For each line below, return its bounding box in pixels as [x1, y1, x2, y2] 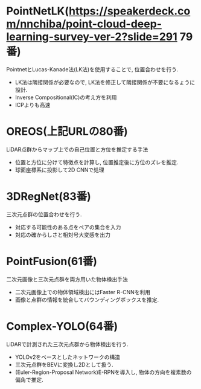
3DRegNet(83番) [6, 190, 92, 204]
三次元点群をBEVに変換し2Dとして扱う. [14, 361, 113, 368]
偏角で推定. [14, 376, 43, 383]
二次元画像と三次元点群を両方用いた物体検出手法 [6, 275, 128, 283]
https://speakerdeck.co [68, 4, 191, 18]
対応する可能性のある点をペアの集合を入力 [14, 223, 121, 231]
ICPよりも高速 [14, 101, 51, 108]
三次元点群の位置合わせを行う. [6, 210, 83, 218]
